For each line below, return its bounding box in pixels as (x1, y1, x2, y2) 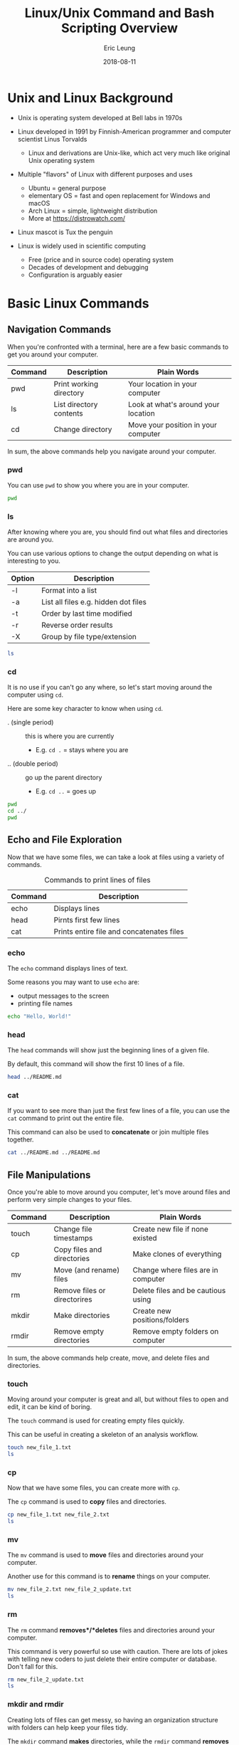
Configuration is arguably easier (28, 270, 123, 279)
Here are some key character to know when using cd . (7, 705, 164, 713)
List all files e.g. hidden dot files (41, 597, 147, 607)
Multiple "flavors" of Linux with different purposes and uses (17, 169, 193, 179)
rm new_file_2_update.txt (7, 1676, 84, 1683)
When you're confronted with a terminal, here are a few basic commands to (7, 342, 229, 351)
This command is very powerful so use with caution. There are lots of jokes (7, 1647, 228, 1655)
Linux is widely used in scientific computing (17, 241, 146, 250)
